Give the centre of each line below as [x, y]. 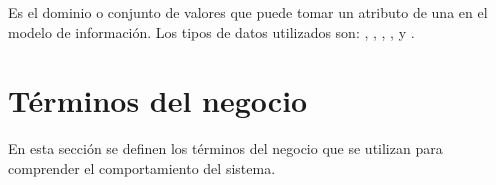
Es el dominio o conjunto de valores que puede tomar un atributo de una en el [248, 12]
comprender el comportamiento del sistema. [142, 167]
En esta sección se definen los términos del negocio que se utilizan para [225, 148]
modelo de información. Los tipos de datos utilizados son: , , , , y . [211, 31]
